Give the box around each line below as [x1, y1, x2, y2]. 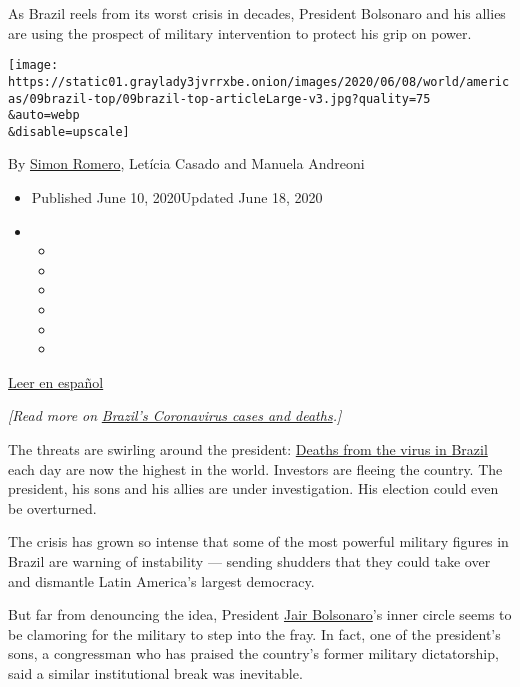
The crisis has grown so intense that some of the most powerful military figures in [8, 531, 509, 552]
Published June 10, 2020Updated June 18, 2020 [31, 187, 323, 208]
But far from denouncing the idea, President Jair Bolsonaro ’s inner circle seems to [8, 604, 512, 625]
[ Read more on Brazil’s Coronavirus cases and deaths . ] [8, 405, 342, 426]
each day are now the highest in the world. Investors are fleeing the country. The [8, 458, 503, 479]
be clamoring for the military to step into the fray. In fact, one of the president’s [8, 623, 501, 644]
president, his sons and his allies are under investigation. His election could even [8, 478, 499, 499]
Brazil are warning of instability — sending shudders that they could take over [8, 550, 491, 571]
